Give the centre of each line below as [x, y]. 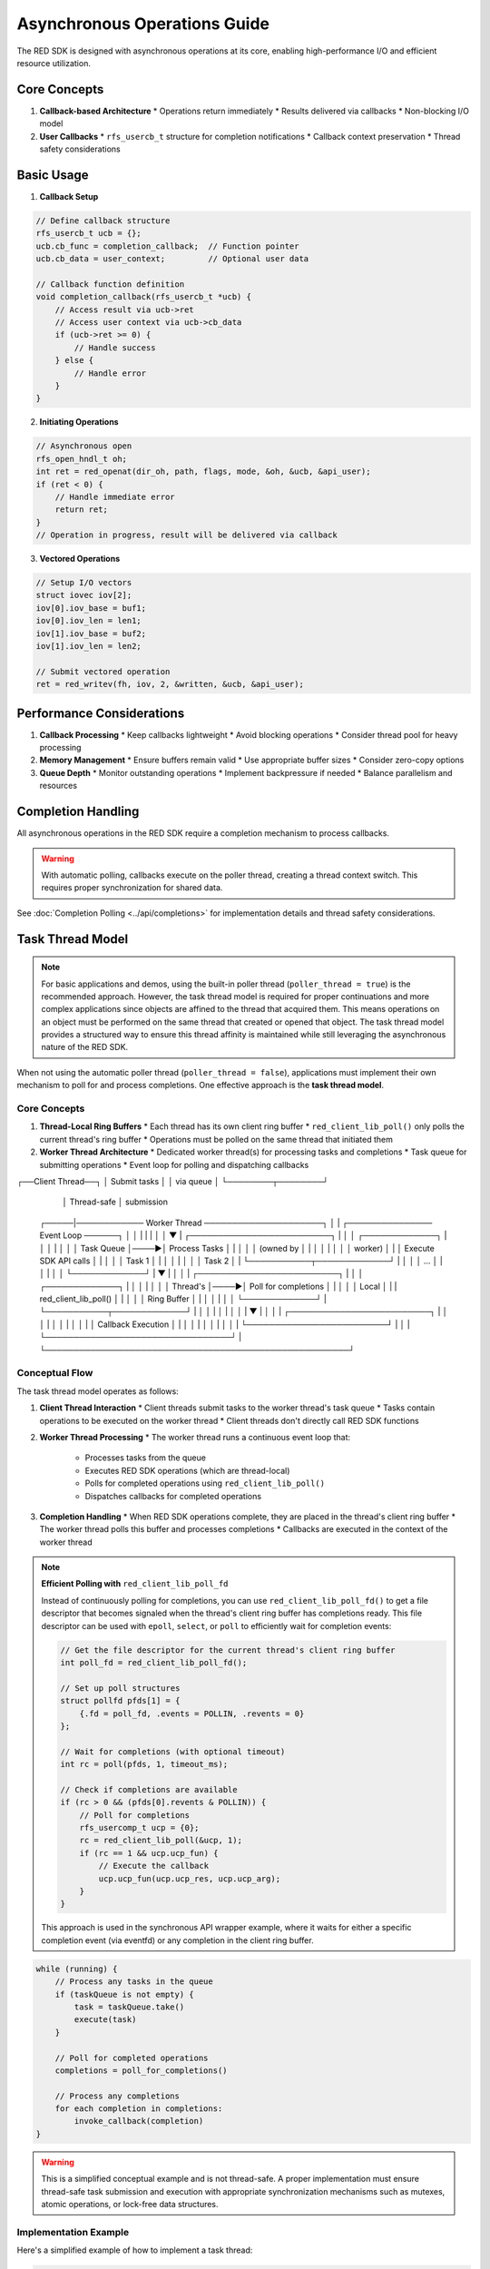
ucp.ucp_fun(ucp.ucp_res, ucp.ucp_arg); [190, 1878]
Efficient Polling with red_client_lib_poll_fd [135, 1584]
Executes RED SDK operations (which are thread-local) [187, 1470]
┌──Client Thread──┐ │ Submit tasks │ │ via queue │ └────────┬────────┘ [173, 1181]
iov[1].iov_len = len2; [89, 646]
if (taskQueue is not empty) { [124, 1994]
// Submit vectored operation [103, 671]
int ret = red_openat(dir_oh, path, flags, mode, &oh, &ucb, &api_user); [203, 471]
